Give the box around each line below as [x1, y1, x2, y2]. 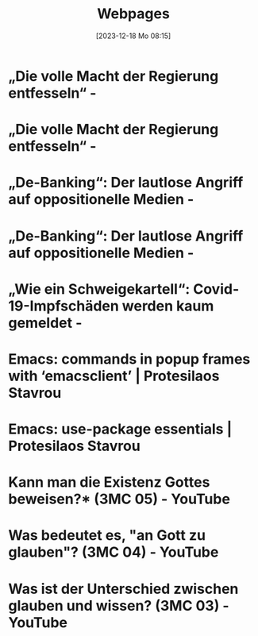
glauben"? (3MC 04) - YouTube [8, 543, 219, 561]
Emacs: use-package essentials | [8, 420, 233, 438]
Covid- [193, 279, 240, 298]
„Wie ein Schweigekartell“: [8, 279, 191, 298]
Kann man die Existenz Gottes [8, 473, 210, 491]
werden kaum [121, 297, 214, 314]
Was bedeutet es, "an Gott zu [8, 526, 206, 545]
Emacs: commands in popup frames [8, 350, 251, 368]
